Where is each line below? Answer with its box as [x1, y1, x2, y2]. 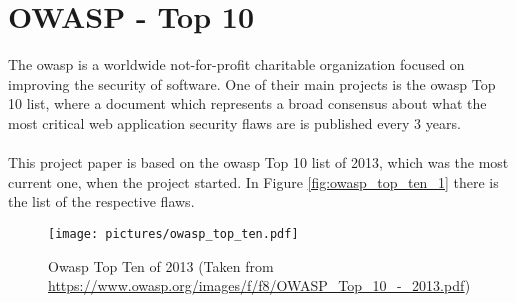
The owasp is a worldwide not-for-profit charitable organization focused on [8, 54, 465, 75]
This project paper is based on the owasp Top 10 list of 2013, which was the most [8, 152, 509, 173]
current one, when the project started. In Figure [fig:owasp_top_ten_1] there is [8, 171, 499, 192]
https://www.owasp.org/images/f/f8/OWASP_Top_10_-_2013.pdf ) [48, 275, 471, 296]
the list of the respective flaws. [8, 191, 195, 212]
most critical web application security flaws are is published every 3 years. [8, 112, 461, 133]
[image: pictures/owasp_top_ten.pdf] [48, 226, 299, 241]
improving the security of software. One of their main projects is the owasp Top [8, 73, 496, 94]
